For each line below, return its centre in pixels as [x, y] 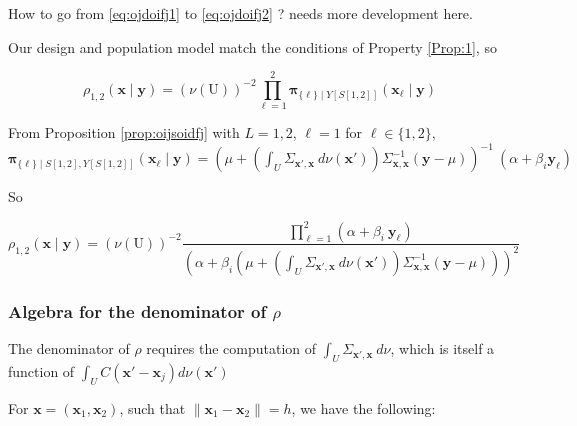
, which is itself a [442, 348]
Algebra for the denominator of [137, 310]
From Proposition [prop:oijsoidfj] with [124, 132]
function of [41, 370]
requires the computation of [231, 348]
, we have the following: [363, 407]
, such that [152, 407]
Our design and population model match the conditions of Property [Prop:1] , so [252, 46]
